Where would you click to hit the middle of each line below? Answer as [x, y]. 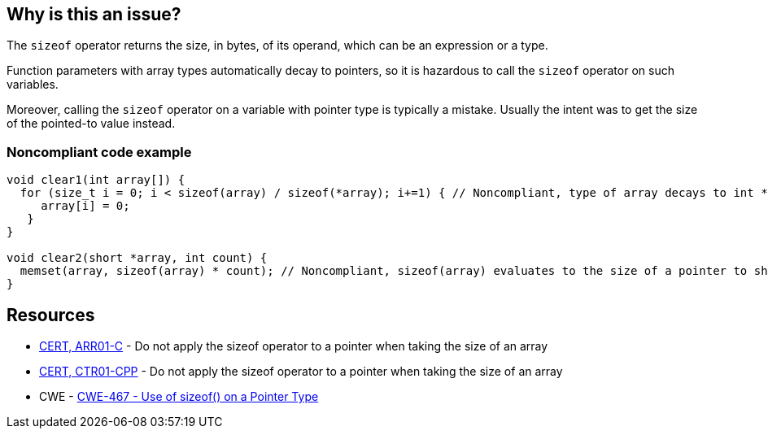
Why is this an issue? [94, 14]
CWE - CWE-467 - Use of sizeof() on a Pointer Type [179, 397]
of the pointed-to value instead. [91, 124]
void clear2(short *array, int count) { [137, 258]
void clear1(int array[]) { [96, 180]
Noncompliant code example [99, 152]
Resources [51, 315]
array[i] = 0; [85, 206]
